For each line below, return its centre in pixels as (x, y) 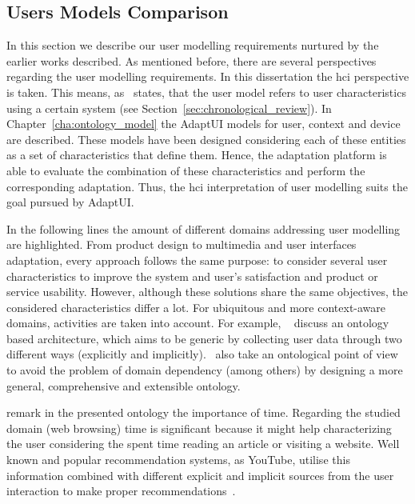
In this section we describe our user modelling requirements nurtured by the (193, 45)
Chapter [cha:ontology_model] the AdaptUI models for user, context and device (204, 124)
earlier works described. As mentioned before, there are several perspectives (192, 60)
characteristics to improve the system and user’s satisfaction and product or (192, 276)
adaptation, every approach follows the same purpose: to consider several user (197, 260)
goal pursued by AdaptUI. (70, 202)
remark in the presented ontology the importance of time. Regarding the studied (204, 412)
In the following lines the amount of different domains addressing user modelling (204, 228)
